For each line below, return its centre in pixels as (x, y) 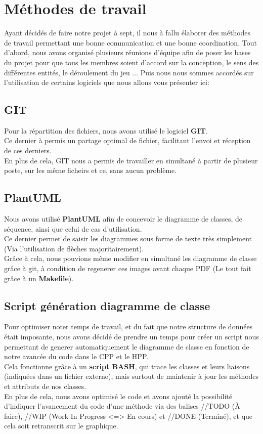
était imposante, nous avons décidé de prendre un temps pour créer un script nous (131, 337)
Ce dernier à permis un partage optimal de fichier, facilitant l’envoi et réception (127, 140)
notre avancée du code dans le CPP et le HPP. (76, 356)
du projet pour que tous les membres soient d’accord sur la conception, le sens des (131, 62)
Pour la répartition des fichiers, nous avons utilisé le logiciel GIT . (106, 130)
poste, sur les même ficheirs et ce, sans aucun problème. (91, 170)
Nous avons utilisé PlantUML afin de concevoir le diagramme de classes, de (123, 219)
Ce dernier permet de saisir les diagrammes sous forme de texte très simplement (128, 238)
